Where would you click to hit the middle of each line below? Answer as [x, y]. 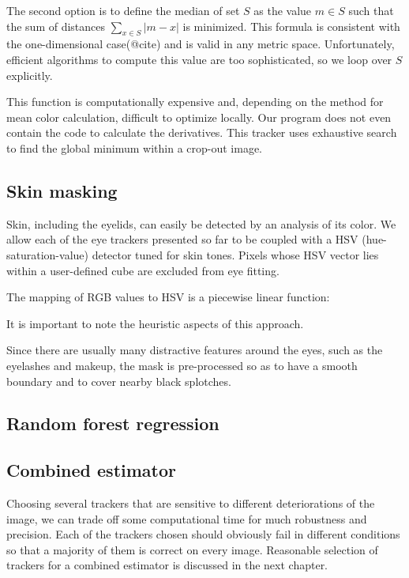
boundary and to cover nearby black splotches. [119, 381]
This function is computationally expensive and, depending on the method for [195, 102]
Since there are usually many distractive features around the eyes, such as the [195, 350]
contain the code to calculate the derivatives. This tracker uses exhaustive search [202, 132]
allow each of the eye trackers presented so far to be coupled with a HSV [182, 239]
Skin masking [62, 190]
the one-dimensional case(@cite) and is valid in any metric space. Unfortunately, [201, 44]
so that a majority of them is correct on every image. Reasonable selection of [192, 549]
